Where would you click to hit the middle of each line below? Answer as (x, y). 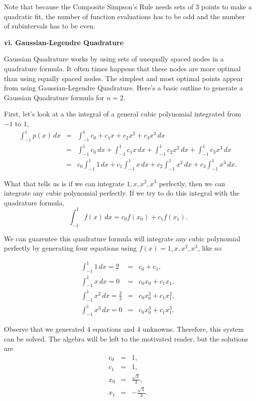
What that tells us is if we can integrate (64, 183)
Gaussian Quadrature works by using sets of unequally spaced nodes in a (114, 59)
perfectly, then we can (192, 183)
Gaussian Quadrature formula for (54, 97)
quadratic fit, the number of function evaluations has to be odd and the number (125, 16)
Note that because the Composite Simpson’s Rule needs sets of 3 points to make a (128, 6)
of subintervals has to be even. (50, 26)
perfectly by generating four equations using (70, 248)
